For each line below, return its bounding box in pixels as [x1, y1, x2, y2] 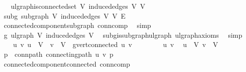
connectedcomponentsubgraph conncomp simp [3, 20, 151, 30]
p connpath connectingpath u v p [3, 48, 113, 59]
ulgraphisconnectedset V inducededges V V [10, 1, 145, 11]
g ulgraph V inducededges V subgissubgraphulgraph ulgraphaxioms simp [3, 29, 243, 40]
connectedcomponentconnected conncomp [3, 58, 130, 69]
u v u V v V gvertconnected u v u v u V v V [13, 39, 219, 49]
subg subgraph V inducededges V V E [3, 10, 126, 21]
